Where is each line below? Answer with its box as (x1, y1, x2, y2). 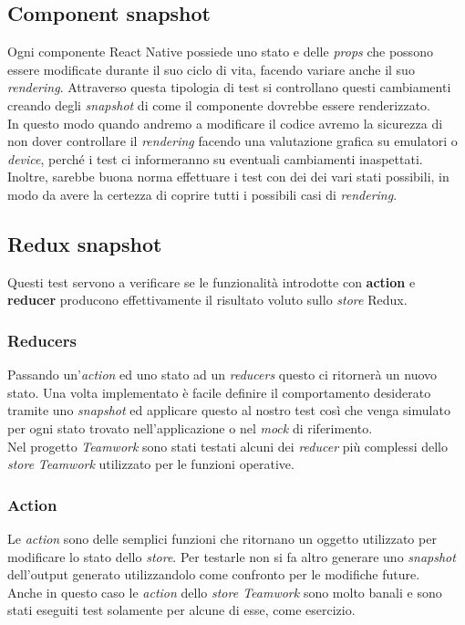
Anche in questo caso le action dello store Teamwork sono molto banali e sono (7, 582, 442, 601)
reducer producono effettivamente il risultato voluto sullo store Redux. (7, 290, 408, 309)
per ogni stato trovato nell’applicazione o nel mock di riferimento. (7, 418, 373, 437)
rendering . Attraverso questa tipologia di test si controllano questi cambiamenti (7, 78, 451, 97)
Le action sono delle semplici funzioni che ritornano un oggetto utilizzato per (7, 528, 437, 547)
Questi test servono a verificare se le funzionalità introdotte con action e (7, 272, 416, 291)
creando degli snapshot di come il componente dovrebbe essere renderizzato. (7, 95, 430, 114)
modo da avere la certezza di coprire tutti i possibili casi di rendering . (7, 184, 398, 203)
